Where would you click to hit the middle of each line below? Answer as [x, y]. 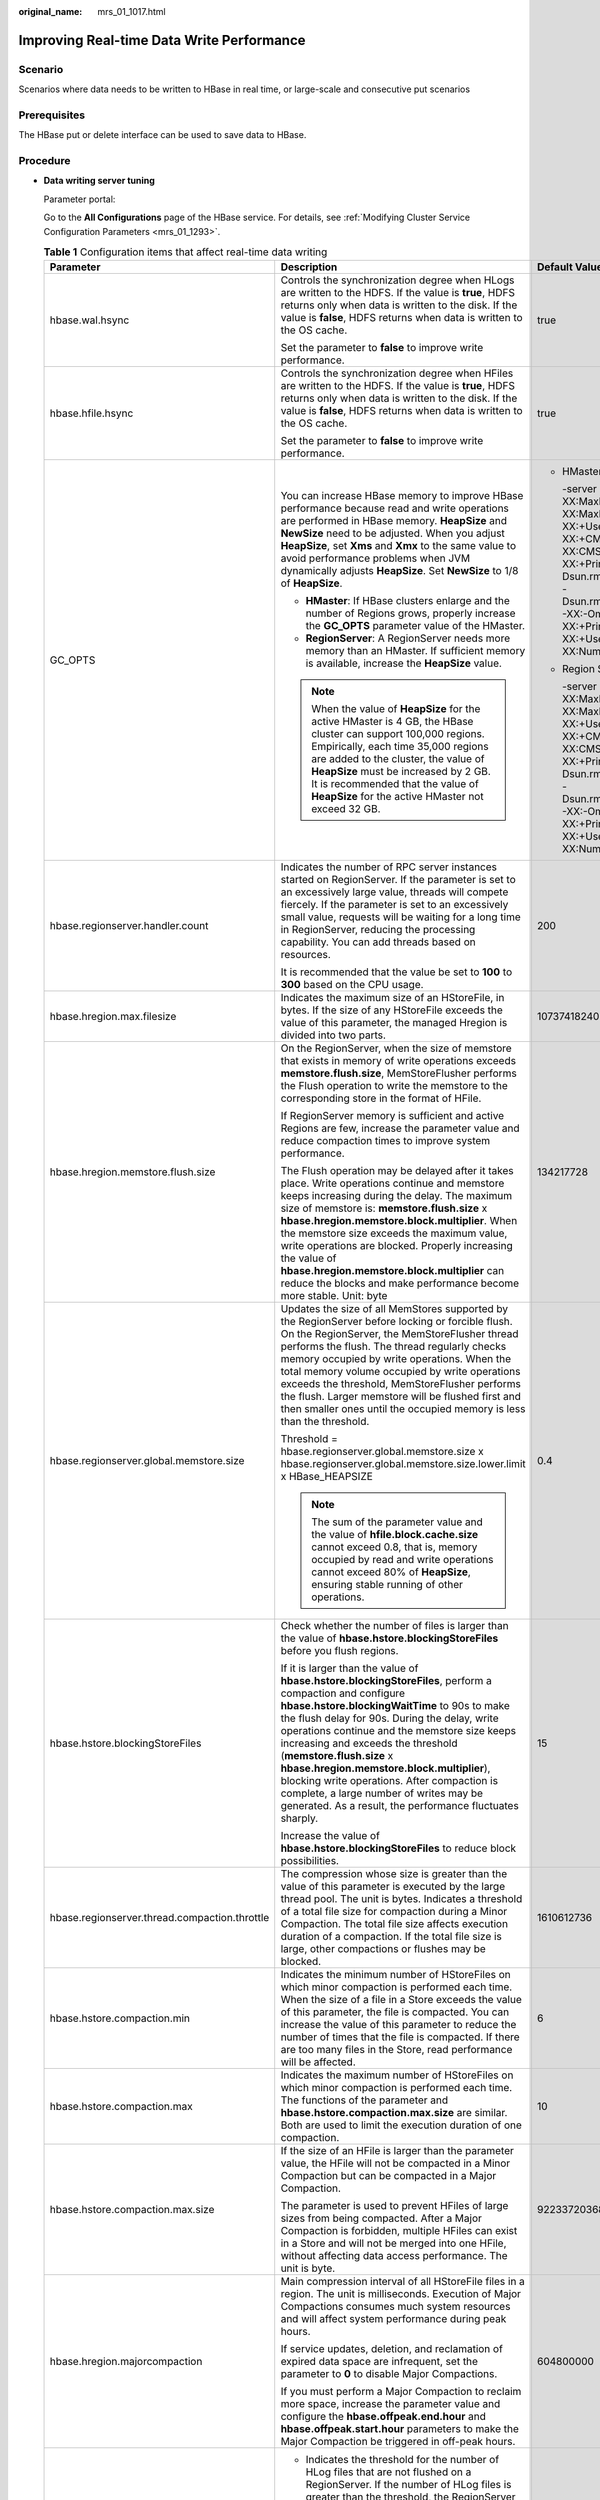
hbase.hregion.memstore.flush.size [132, 1172]
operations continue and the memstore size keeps [398, 1731]
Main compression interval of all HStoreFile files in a [402, 2282]
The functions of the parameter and [364, 2100]
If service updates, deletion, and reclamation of [392, 2349]
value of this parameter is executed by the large [393, 1887]
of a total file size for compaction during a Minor [394, 1912]
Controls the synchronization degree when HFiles [397, 373]
